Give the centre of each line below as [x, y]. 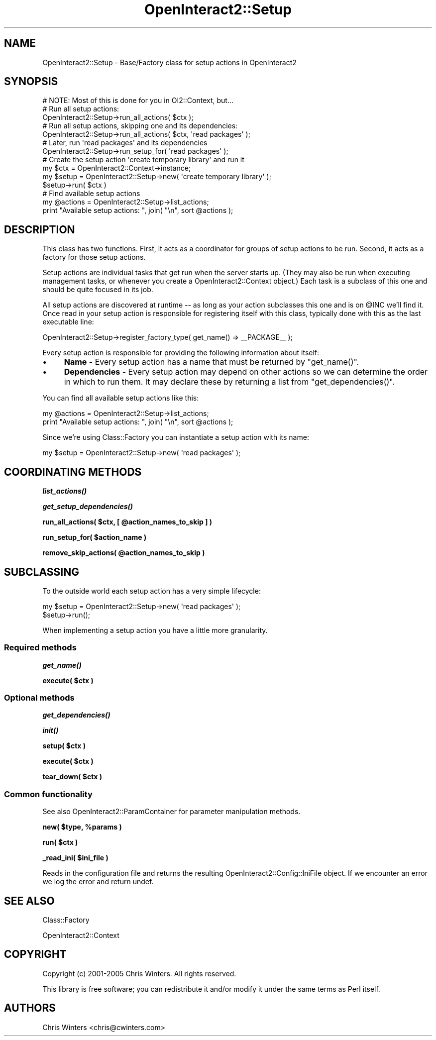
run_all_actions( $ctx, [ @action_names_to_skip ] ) [127, 522]
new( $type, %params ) [82, 827]
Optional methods [39, 698]
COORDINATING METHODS [73, 472]
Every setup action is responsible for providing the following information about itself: [181, 353]
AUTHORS [30, 1008]
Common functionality [48, 794]
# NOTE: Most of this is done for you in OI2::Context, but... [138, 101]
